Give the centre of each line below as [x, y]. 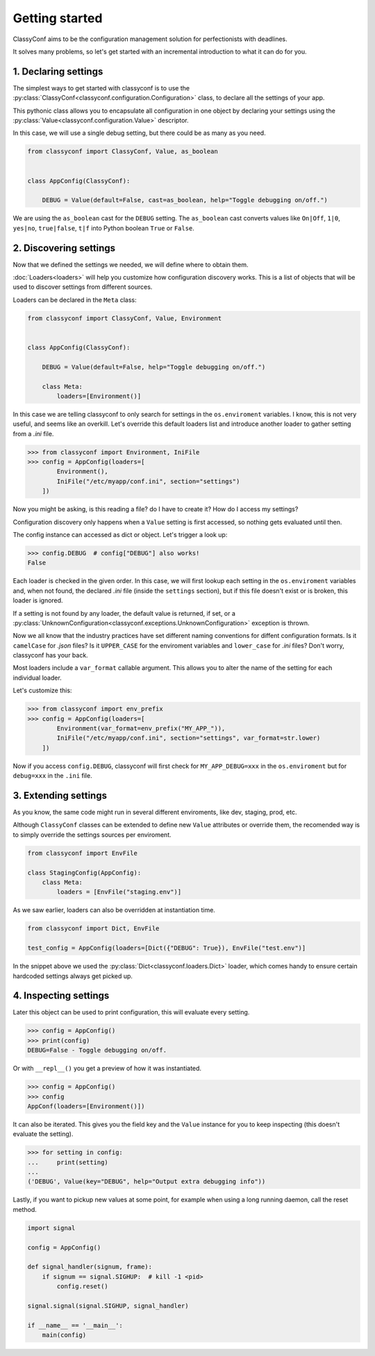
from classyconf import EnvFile [83, 853]
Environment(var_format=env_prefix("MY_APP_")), [141, 728]
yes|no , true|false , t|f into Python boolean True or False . [103, 228]
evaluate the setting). [43, 1134]
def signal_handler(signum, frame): [90, 1267]
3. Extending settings [60, 796]
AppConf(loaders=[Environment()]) [86, 1106]
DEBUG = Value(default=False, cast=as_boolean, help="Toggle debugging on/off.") [185, 200]
